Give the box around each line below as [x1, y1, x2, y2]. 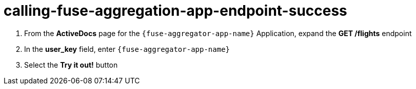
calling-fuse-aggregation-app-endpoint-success [4, 2, 347, 19]
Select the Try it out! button [24, 60, 118, 69]
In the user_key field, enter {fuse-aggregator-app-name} [24, 44, 230, 53]
